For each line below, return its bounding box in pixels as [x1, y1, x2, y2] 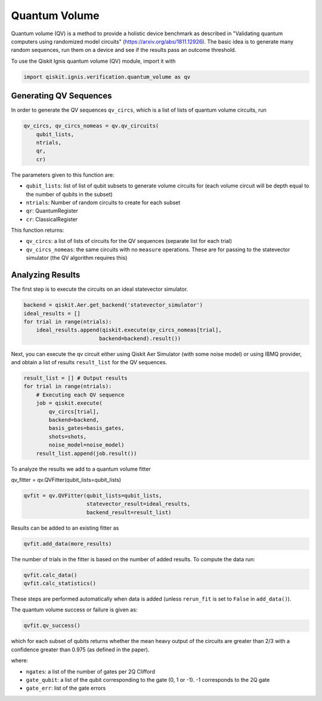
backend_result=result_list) [86, 509, 172, 516]
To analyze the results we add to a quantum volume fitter [11, 465, 151, 472]
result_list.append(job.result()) [36, 450, 137, 457]
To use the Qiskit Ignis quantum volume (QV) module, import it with [11, 57, 176, 64]
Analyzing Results [11, 270, 80, 280]
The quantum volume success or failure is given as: [11, 606, 138, 613]
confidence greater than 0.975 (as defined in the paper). [11, 645, 150, 653]
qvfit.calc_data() [23, 571, 78, 579]
